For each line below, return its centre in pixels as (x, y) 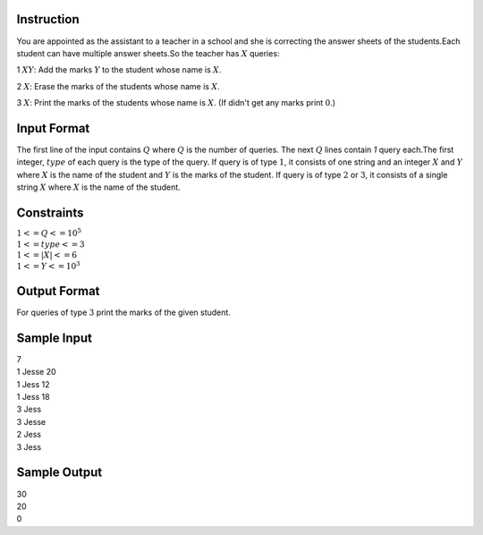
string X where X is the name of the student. (98, 187)
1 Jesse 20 (37, 372)
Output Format (58, 291)
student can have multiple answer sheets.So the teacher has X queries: (148, 53)
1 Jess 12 (33, 384)
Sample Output (59, 473)
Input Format (53, 128)
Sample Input (55, 338)
